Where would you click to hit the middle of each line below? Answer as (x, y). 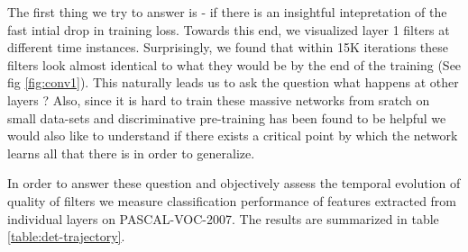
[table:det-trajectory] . (66, 236)
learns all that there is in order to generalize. (131, 153)
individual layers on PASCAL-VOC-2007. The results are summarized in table (223, 218)
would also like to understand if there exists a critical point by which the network (233, 135)
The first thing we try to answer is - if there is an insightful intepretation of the (227, 12)
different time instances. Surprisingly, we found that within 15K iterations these (228, 47)
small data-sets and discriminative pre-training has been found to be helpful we (227, 117)
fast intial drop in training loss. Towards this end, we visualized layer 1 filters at (229, 29)
